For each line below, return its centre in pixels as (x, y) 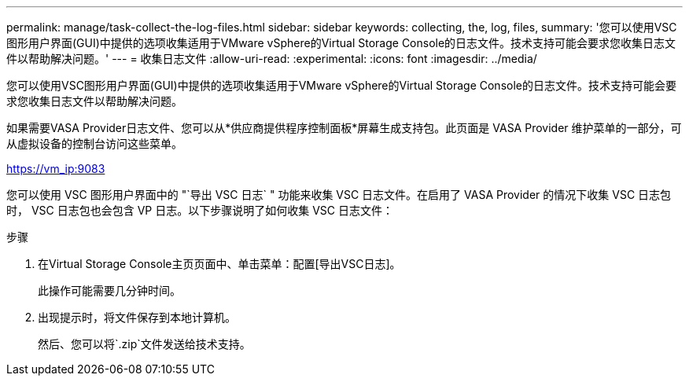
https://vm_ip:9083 (56, 169)
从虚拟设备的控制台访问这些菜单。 (94, 143)
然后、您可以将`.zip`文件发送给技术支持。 (144, 344)
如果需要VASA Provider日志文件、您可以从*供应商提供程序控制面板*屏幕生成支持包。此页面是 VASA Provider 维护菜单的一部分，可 (344, 128)
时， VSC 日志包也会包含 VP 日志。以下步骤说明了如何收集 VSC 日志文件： (200, 210)
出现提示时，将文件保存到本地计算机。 (137, 317)
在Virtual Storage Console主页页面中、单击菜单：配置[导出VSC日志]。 (219, 264)
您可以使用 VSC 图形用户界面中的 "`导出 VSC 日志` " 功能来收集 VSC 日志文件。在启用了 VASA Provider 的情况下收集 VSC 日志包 (339, 195)
